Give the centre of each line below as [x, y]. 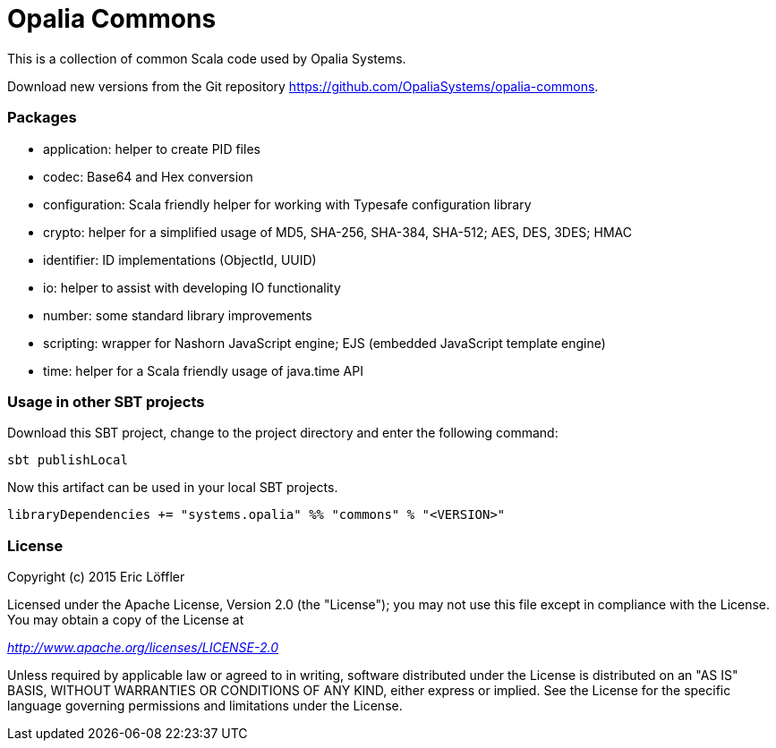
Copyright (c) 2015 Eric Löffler [96, 577]
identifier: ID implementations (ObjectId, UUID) [180, 259]
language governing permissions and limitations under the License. [205, 705]
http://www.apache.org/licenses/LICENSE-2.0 [143, 647]
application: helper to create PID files [152, 149]
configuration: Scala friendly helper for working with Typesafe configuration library [287, 204]
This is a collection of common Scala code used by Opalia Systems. [207, 58]
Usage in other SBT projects [106, 401]
